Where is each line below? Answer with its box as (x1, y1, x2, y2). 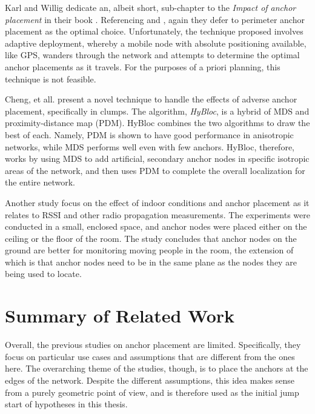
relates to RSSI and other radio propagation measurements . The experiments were (5, 208, 310, 221)
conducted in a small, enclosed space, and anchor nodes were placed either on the (5, 220, 307, 233)
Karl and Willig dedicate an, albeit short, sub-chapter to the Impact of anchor (5, 1, 296, 13)
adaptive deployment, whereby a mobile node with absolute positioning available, (5, 36, 307, 49)
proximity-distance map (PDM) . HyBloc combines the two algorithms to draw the (5, 116, 310, 129)
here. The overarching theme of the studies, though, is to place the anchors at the (5, 362, 308, 375)
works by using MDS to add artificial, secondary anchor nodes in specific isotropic (5, 152, 310, 165)
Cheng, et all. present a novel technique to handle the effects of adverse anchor (5, 93, 297, 105)
